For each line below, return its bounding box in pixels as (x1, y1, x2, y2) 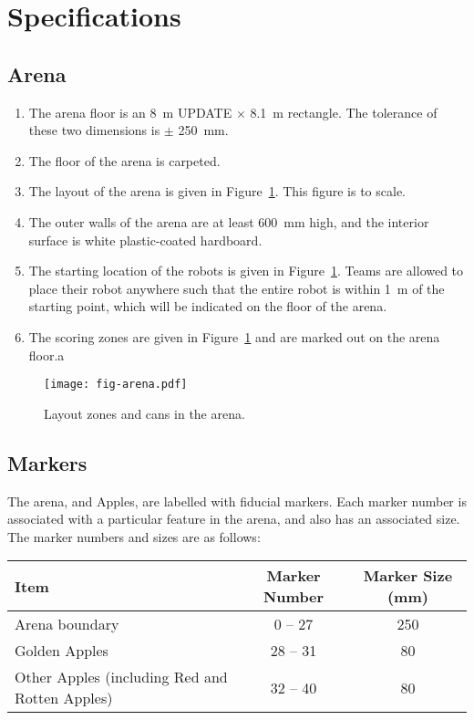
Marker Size (363, 565, 453, 587)
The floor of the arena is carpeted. (28, 151, 221, 170)
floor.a (28, 345, 65, 364)
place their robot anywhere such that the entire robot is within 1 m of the (28, 278, 445, 297)
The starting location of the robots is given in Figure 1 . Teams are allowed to (28, 261, 464, 280)
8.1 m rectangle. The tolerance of (250, 102, 438, 121)
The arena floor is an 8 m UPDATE (28, 102, 232, 121)
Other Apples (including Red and (15, 666, 228, 688)
